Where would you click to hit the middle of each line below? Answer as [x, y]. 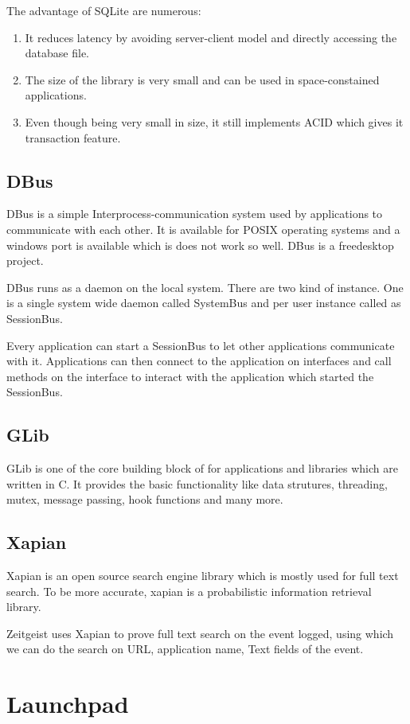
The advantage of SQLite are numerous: [104, 10]
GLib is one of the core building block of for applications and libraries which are [202, 468]
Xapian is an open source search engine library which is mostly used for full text [203, 576]
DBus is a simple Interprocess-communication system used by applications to [195, 214]
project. [25, 261]
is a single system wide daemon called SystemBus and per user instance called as [204, 303]
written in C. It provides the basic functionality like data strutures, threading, [197, 483]
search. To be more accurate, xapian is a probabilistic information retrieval [189, 591]
